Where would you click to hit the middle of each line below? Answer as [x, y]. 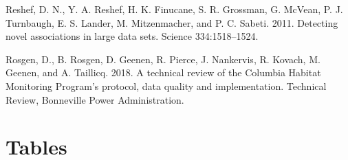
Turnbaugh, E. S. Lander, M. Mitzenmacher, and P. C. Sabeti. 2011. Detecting [172, 22]
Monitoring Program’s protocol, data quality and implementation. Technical [166, 85]
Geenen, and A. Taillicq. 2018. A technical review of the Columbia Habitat [163, 72]
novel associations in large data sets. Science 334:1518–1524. [132, 36]
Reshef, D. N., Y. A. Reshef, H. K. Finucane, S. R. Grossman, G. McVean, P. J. [174, 9]
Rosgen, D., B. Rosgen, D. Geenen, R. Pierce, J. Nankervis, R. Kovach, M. [163, 59]
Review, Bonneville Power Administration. [95, 99]
